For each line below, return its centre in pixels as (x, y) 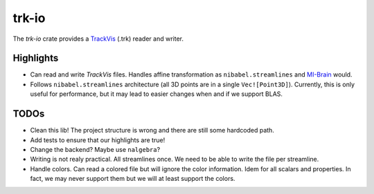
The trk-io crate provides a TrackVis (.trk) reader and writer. (98, 39)
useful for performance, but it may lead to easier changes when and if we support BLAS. (157, 94)
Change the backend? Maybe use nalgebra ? (95, 149)
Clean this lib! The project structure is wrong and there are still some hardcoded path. (152, 130)
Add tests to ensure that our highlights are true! (98, 140)
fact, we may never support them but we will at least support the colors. (133, 179)
